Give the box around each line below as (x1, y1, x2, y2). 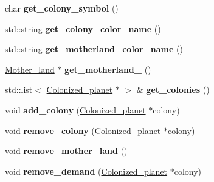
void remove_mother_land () (5, 144, 128, 157)
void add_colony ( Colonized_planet (5, 103, 146, 116)
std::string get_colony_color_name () (5, 22, 161, 35)
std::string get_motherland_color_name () (5, 42, 183, 55)
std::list (5, 83, 33, 96)
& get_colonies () (136, 83, 210, 96)
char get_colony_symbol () (5, 2, 119, 14)
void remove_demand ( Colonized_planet (5, 164, 168, 177)
